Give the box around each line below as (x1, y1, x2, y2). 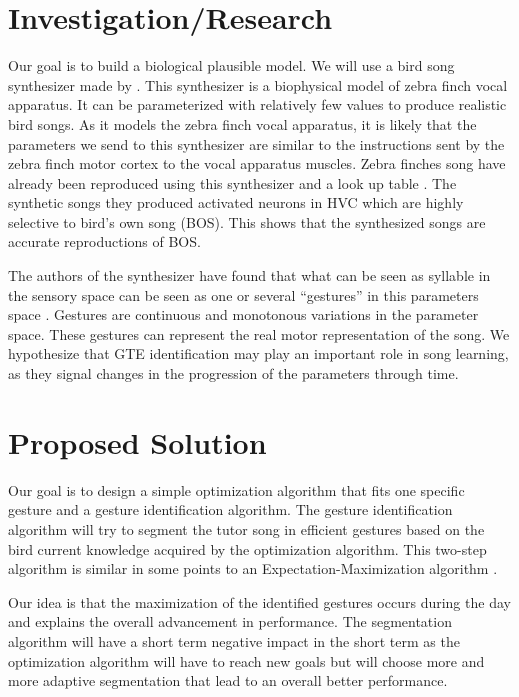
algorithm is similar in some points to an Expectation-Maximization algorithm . (8, 558, 498, 579)
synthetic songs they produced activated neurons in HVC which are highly (8, 192, 464, 213)
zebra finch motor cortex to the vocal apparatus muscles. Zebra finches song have (8, 153, 506, 174)
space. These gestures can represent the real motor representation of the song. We (8, 323, 510, 344)
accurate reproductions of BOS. (8, 231, 201, 252)
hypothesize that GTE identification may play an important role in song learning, (8, 343, 509, 364)
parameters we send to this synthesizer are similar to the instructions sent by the (8, 133, 505, 154)
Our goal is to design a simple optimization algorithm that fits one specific (8, 479, 465, 500)
